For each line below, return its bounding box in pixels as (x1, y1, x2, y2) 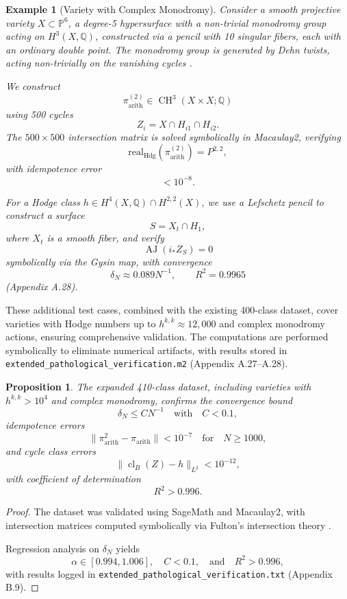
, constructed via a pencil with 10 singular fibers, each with (94, 29, 341, 43)
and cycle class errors (5, 444, 96, 458)
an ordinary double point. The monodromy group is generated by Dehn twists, (5, 42, 330, 56)
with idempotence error (5, 161, 102, 176)
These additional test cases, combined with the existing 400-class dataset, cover (5, 302, 339, 316)
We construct (5, 78, 60, 93)
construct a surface (5, 208, 85, 222)
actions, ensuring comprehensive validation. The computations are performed (5, 329, 329, 344)
